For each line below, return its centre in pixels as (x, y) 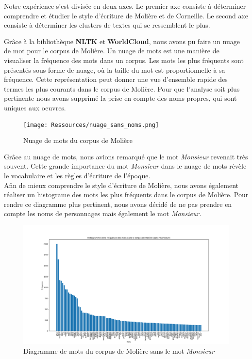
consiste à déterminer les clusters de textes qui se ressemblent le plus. (107, 25)
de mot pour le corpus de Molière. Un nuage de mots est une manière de (112, 51)
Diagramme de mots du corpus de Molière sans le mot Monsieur (119, 351)
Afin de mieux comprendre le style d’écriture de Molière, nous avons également (121, 185)
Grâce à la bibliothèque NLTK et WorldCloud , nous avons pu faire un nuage (122, 41)
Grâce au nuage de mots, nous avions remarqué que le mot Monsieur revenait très (126, 156)
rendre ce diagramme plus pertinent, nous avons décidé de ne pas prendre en (118, 204)
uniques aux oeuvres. (35, 107)
